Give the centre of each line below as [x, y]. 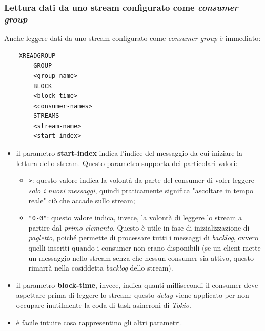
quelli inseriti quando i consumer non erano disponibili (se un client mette [145, 247]
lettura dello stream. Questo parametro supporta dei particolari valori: [127, 163]
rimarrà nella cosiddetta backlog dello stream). [101, 268]
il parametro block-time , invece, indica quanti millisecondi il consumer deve [137, 285]
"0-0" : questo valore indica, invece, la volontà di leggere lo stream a [135, 218]
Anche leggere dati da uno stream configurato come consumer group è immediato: [132, 38]
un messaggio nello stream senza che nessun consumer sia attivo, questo [141, 257]
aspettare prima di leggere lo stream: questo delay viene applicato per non [132, 295]
